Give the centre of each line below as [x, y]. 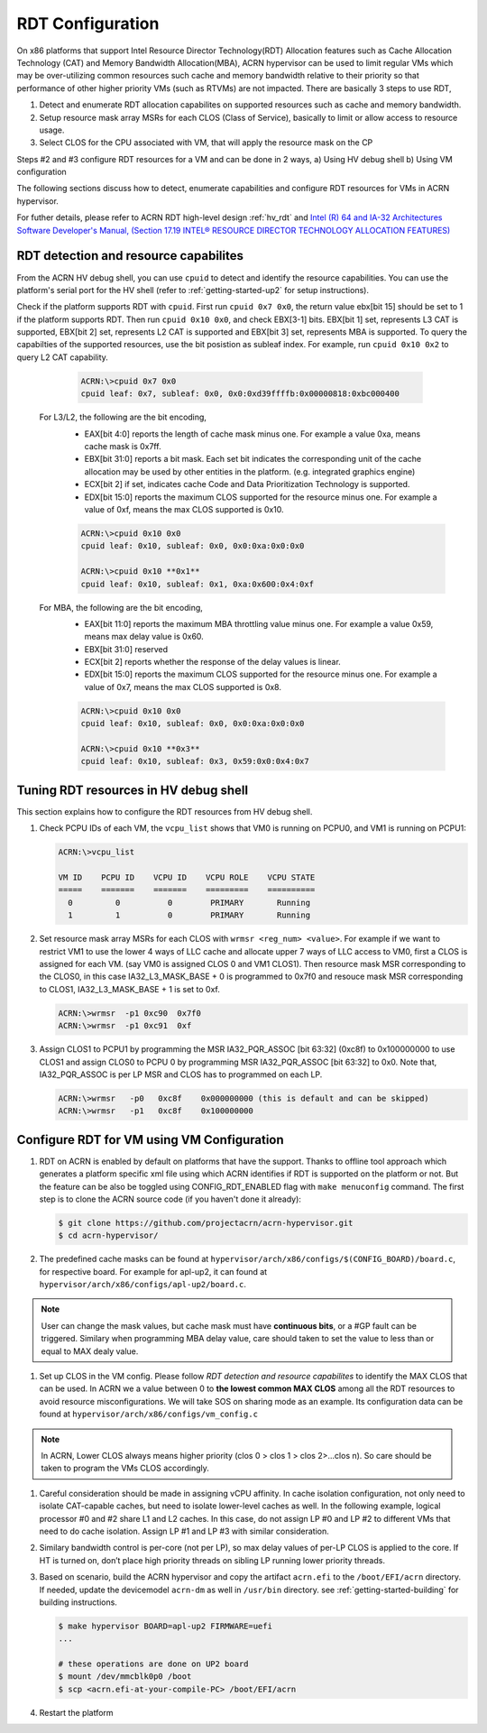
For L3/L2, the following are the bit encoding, [123, 417]
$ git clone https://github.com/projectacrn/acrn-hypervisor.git [206, 1223]
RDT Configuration [88, 23]
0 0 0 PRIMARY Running [189, 903]
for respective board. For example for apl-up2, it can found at [153, 1271]
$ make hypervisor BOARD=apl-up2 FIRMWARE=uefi [165, 1626]
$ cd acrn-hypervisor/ [108, 1235]
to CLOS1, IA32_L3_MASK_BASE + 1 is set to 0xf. [130, 989]
